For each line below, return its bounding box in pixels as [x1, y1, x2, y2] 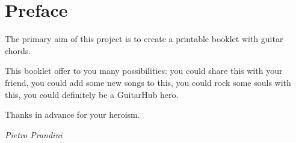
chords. [5, 44, 31, 56]
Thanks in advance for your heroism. [5, 108, 140, 121]
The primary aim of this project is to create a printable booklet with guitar [5, 32, 283, 45]
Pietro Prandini [5, 128, 63, 141]
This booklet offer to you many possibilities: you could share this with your [5, 64, 283, 77]
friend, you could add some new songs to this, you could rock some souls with [5, 76, 291, 88]
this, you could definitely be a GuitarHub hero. [5, 88, 179, 100]
